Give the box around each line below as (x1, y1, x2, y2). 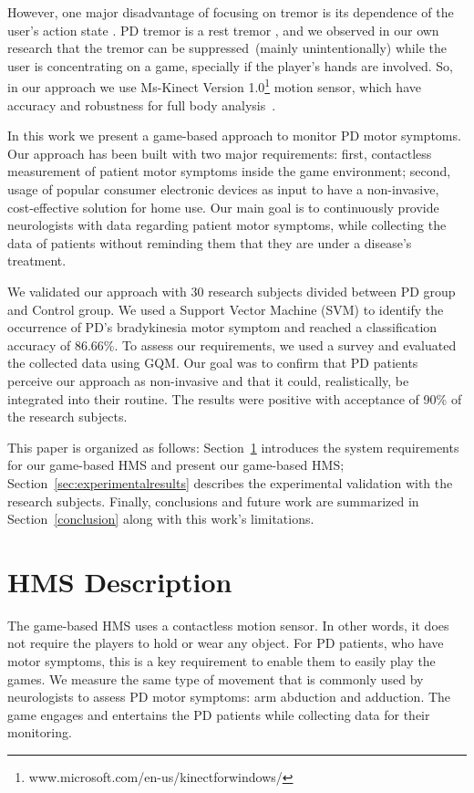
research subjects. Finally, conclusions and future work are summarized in (7, 491, 419, 510)
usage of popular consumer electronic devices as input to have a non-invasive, (7, 180, 439, 198)
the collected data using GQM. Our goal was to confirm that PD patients (7, 353, 418, 372)
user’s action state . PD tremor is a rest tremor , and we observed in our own (7, 20, 439, 39)
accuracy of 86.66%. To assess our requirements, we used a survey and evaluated (7, 335, 457, 354)
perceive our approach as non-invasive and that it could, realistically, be (7, 370, 409, 390)
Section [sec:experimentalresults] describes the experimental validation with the (7, 473, 453, 492)
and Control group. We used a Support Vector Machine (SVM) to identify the (7, 299, 444, 318)
